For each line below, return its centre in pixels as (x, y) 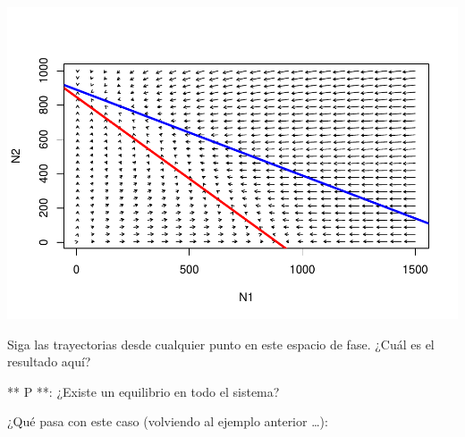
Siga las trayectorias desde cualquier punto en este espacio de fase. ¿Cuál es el (221, 344)
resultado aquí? (49, 361)
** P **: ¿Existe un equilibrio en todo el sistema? (144, 391)
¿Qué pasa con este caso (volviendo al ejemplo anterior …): (168, 421)
